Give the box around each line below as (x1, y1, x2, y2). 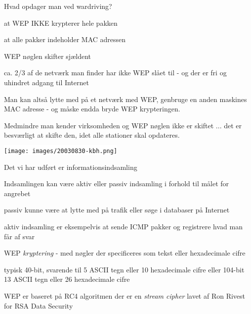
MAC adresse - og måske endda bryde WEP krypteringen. (4, 104, 180, 114)
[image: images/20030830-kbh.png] (4, 147, 118, 155)
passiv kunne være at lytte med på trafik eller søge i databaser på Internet (4, 205, 230, 215)
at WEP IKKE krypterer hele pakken (4, 17, 118, 28)
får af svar (4, 231, 35, 241)
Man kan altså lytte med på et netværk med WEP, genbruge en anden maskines (4, 94, 247, 104)
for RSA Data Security (4, 300, 73, 311)
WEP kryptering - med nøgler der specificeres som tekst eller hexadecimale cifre (4, 248, 246, 258)
